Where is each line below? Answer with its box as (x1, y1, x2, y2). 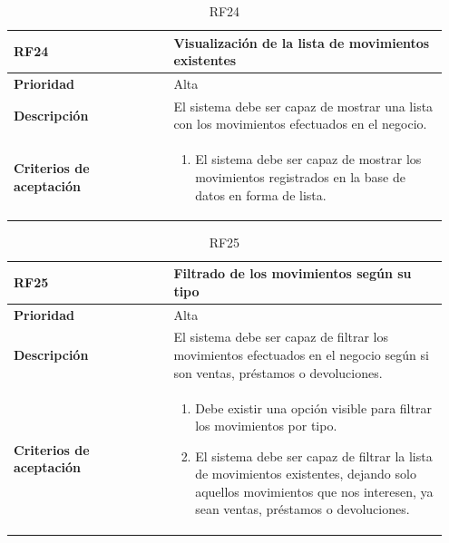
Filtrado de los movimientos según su (173, 264, 412, 283)
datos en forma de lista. (195, 185, 327, 204)
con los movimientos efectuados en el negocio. (173, 114, 427, 133)
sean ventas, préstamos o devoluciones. (195, 499, 410, 519)
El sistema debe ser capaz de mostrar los (195, 150, 422, 169)
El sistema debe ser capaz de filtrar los (173, 327, 389, 346)
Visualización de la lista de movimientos (173, 33, 430, 52)
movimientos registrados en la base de (195, 167, 405, 186)
